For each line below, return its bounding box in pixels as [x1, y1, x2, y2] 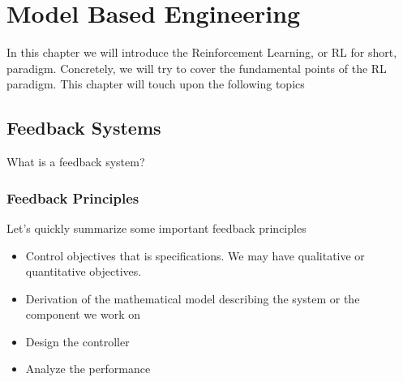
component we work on [25, 306, 140, 323]
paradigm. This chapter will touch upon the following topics [6, 75, 305, 92]
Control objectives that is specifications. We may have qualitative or [25, 247, 365, 264]
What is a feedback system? [6, 153, 145, 170]
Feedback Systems [6, 115, 161, 140]
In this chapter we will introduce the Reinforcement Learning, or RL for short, [6, 44, 397, 61]
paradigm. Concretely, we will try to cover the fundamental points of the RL [6, 59, 387, 76]
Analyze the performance [25, 360, 151, 377]
